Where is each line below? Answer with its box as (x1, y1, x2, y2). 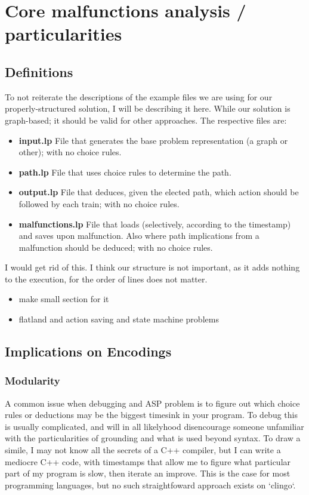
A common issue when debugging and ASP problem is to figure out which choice (5, 396, 300, 409)
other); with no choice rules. (18, 146, 122, 158)
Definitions (5, 62, 73, 81)
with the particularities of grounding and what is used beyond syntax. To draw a (5, 432, 301, 444)
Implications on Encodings (5, 342, 172, 361)
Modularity (5, 373, 60, 388)
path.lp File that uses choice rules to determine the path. (18, 165, 231, 178)
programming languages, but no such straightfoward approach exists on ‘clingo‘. (5, 478, 296, 491)
